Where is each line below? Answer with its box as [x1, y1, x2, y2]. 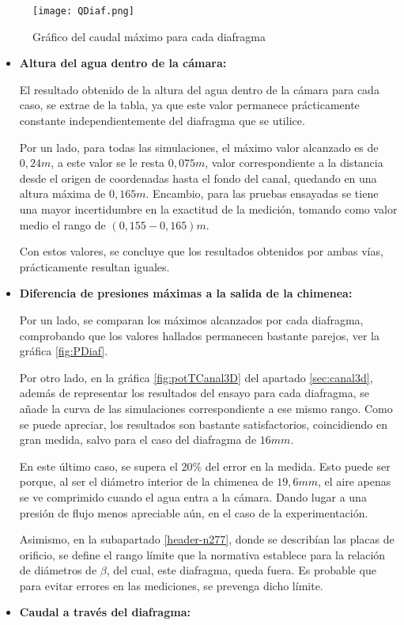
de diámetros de [19, 562, 97, 578]
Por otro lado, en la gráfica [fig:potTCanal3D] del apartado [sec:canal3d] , [19, 369, 373, 385]
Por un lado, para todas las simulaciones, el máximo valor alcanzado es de [19, 138, 379, 155]
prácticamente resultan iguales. [19, 258, 170, 275]
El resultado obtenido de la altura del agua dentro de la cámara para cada [19, 81, 379, 97]
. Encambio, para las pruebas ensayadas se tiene [145, 185, 379, 202]
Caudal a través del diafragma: [19, 604, 191, 620]
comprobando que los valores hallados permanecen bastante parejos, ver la [19, 327, 379, 343]
